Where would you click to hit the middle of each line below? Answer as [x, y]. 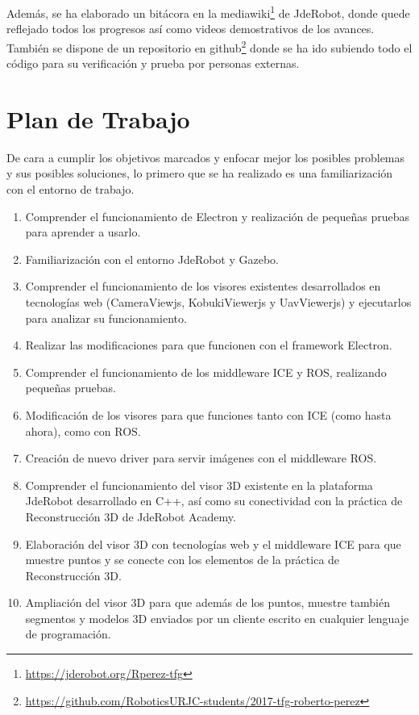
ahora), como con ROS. [83, 431]
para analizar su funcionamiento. [106, 318]
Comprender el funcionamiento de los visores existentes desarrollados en [203, 286]
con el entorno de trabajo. [71, 189]
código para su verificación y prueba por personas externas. [153, 63]
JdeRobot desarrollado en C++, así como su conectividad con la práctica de [214, 501]
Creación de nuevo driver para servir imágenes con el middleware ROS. [201, 458]
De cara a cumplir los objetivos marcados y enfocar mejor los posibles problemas [206, 157]
